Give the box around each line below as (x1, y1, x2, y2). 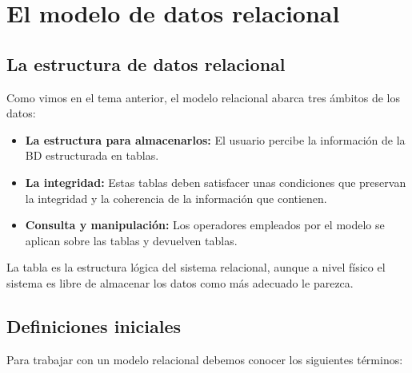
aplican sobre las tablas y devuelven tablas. (25, 232, 238, 248)
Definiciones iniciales (6, 313, 181, 338)
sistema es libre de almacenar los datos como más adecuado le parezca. (6, 274, 354, 291)
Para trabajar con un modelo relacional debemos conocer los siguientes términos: (6, 351, 403, 367)
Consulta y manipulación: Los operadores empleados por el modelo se (25, 216, 385, 233)
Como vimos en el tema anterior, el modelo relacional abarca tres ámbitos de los (6, 89, 400, 105)
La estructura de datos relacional (6, 51, 286, 76)
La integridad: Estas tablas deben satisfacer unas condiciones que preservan (25, 173, 406, 190)
